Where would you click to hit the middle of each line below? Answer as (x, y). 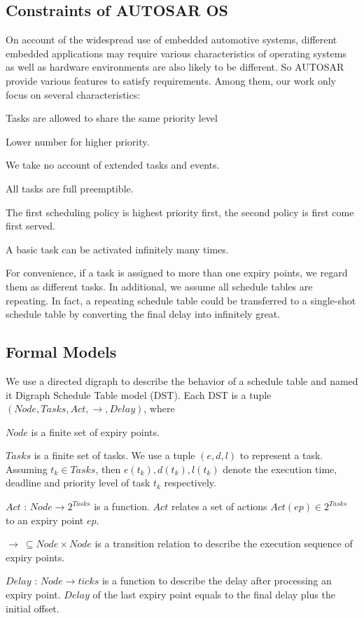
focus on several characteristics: (73, 94)
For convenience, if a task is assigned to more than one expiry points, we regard (177, 273)
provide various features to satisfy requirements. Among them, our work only (171, 80)
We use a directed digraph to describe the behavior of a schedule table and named (182, 380)
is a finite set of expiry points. (95, 431)
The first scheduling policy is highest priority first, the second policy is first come (180, 212)
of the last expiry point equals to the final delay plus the (214, 595)
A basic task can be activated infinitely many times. (117, 249)
